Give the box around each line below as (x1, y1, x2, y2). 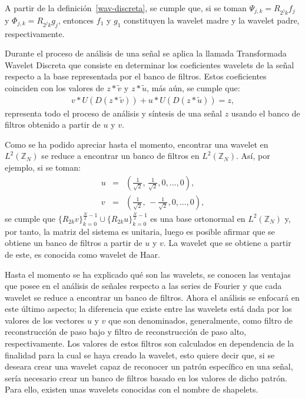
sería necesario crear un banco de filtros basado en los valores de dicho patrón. (5, 371, 287, 384)
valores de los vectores (5, 314, 85, 326)
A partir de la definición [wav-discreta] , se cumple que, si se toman (5, 2, 247, 14)
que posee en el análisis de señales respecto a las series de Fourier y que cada (5, 280, 282, 292)
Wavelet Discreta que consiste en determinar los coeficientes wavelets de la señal (5, 58, 294, 71)
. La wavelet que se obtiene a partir (163, 237, 291, 249)
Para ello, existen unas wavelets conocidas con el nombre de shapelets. (5, 383, 258, 395)
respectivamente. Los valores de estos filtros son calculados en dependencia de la (5, 337, 294, 350)
